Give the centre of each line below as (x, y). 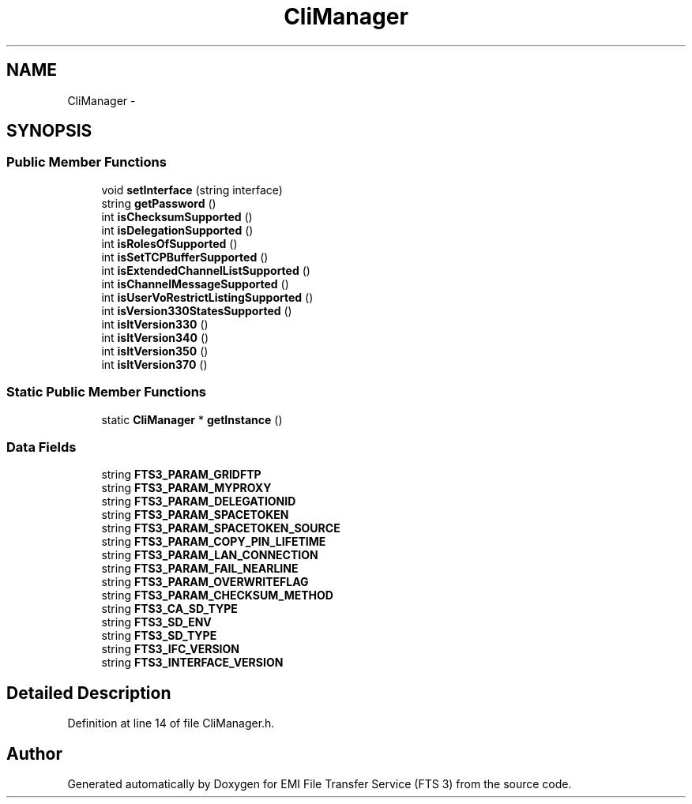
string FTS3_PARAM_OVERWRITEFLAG (205, 582)
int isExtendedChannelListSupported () (206, 270)
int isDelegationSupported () (177, 230)
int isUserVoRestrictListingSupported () (207, 297)
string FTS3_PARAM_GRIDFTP (181, 475)
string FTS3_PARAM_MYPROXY (186, 488)
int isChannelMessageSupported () (195, 284)
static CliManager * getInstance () (192, 419)
